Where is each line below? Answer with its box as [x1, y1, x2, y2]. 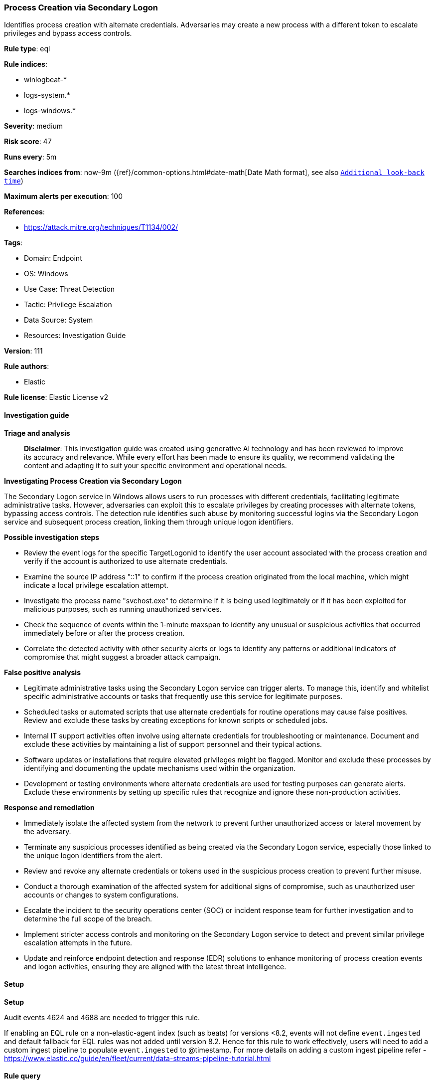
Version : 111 [4, 347, 43, 356]
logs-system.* [24, 91, 70, 100]
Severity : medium [4, 122, 63, 131]
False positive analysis [4, 668, 81, 677]
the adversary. [24, 827, 71, 836]
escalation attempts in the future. [24, 938, 133, 947]
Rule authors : [4, 362, 49, 371]
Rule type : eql [4, 44, 50, 53]
